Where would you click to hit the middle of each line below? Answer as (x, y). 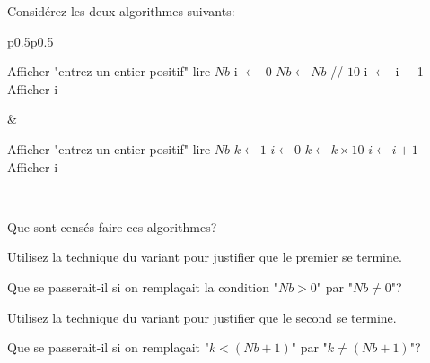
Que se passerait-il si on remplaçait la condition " (143, 286)
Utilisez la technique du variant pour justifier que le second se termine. (202, 317)
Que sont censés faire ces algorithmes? (112, 226)
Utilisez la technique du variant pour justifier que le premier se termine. (205, 257)
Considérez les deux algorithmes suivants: (121, 11)
